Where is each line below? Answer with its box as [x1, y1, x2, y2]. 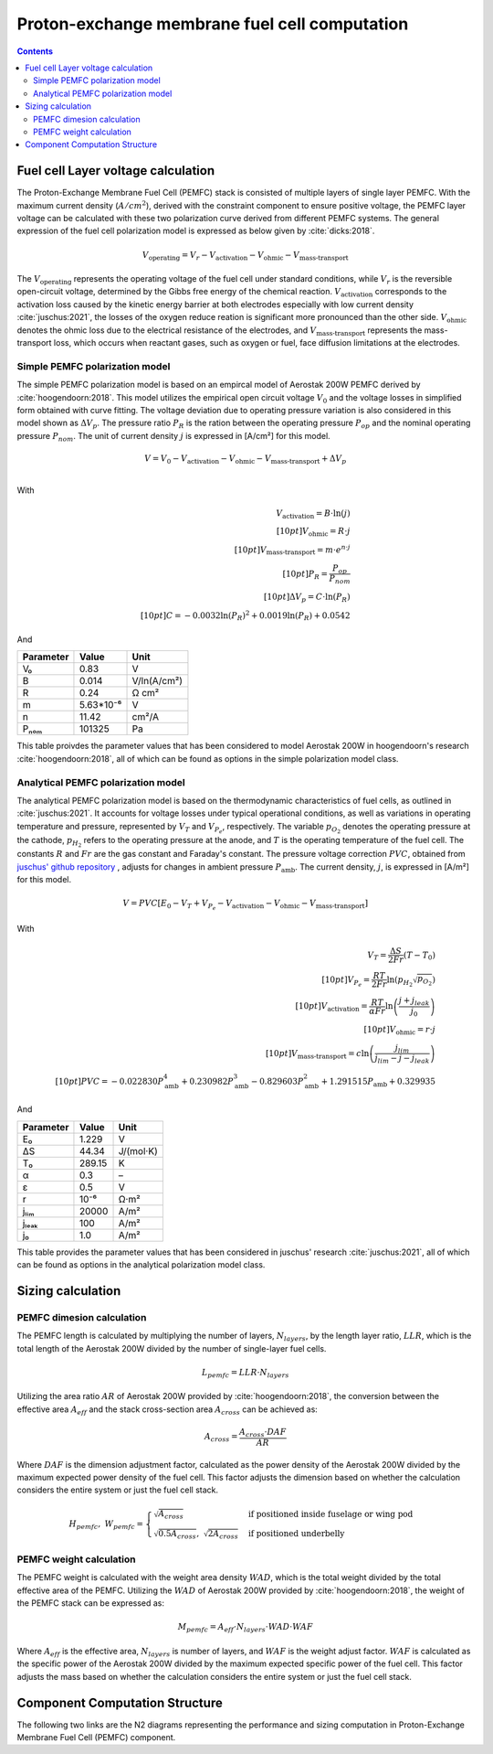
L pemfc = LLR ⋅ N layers [201, 1367, 289, 1380]
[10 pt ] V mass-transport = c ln [265, 1048, 370, 1061]
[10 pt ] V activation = [295, 1001, 369, 1014]
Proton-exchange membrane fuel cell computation [16, 14, 409, 34]
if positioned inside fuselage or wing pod [247, 1509, 414, 1519]
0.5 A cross [158, 1528, 196, 1541]
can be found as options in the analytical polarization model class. [16, 1259, 266, 1270]
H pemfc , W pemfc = [68, 1518, 143, 1531]
